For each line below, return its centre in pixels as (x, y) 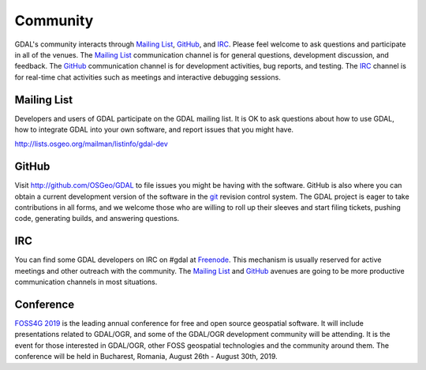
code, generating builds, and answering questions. (97, 219)
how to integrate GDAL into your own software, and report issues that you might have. (154, 129)
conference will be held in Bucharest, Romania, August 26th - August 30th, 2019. (146, 357)
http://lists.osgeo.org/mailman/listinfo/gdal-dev (92, 144)
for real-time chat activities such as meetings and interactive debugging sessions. (148, 77)
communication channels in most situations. (86, 282)
